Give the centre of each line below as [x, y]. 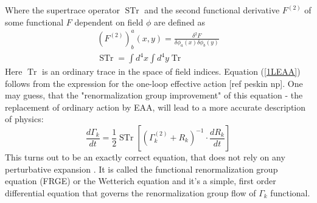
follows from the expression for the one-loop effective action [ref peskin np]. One [154, 83]
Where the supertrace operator [62, 10]
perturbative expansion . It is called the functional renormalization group [141, 169]
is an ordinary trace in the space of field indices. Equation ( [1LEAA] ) [171, 71]
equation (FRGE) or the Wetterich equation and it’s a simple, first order [141, 181]
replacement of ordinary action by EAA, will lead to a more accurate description [155, 107]
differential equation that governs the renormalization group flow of [131, 192]
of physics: [24, 119]
